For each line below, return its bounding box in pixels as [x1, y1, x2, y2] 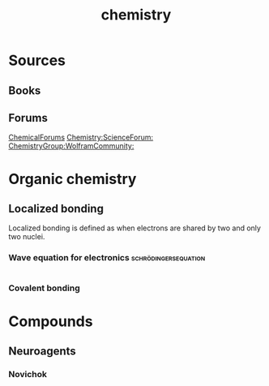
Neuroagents [8, 345, 77, 358]
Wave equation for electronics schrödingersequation [8, 252, 206, 264]
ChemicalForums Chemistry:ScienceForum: [8, 132, 154, 143]
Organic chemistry [8, 169, 137, 188]
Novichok [8, 369, 47, 380]
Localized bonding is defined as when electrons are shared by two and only [8, 223, 262, 233]
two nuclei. [8, 232, 45, 242]
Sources [8, 51, 66, 70]
